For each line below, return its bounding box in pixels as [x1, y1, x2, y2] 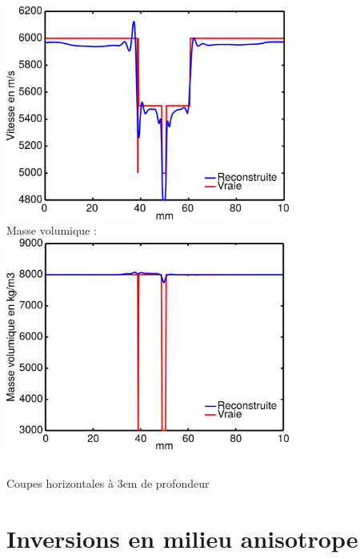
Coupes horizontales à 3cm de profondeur [6, 474, 210, 491]
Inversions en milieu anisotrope [6, 521, 358, 554]
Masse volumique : [6, 222, 97, 239]
